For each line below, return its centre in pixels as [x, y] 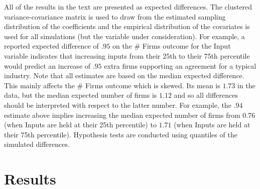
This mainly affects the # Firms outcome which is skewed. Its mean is [112, 85]
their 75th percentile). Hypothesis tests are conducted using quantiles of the [121, 134]
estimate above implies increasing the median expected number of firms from [122, 115]
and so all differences [206, 95]
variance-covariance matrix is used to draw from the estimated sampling [115, 16]
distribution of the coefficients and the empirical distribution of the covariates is [127, 26]
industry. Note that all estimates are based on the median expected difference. [124, 75]
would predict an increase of [47, 65]
